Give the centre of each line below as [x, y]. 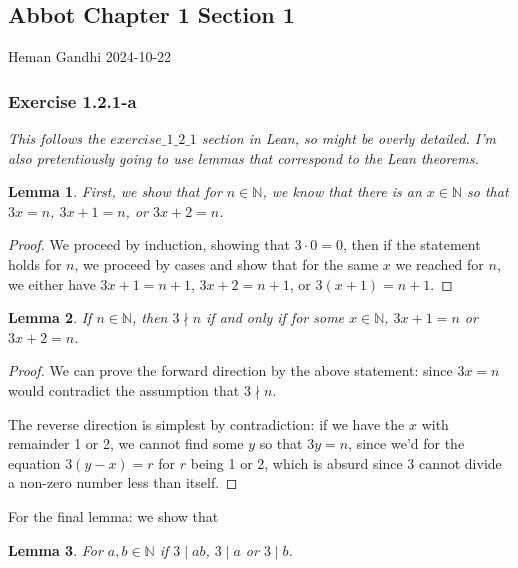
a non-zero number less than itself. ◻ [123, 482]
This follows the [57, 138]
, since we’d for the [406, 443]
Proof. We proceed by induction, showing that [149, 244]
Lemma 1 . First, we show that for [115, 191]
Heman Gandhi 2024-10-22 [90, 56]
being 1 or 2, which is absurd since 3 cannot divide [346, 462]
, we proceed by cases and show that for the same [226, 263]
